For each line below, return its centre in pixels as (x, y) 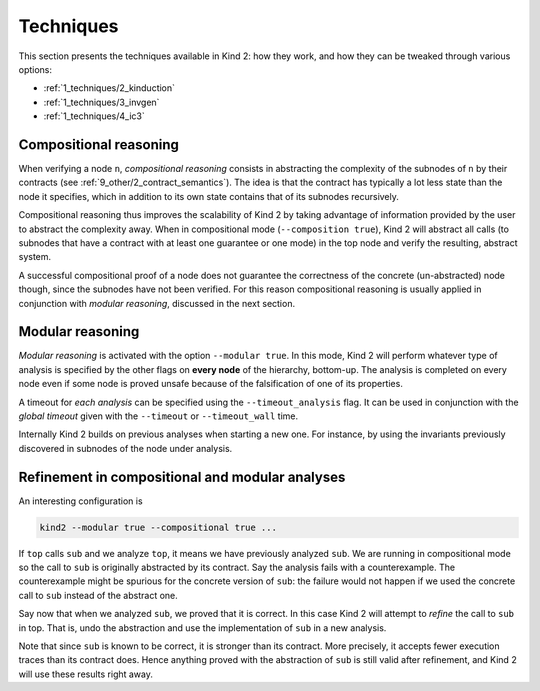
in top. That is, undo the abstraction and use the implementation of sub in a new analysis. (202, 627)
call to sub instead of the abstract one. (98, 595)
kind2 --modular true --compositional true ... (158, 527)
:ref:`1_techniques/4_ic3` (94, 116)
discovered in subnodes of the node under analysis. (125, 448)
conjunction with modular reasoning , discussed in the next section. (156, 303)
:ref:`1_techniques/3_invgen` (101, 102)
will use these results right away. (86, 674)
